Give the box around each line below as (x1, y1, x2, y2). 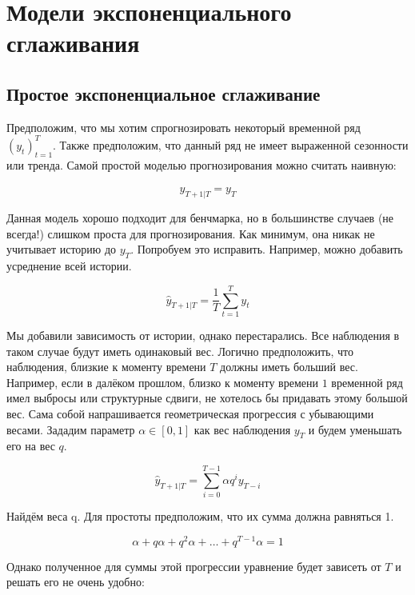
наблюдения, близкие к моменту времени (6, 358, 206, 375)
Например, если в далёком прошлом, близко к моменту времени (6, 373, 318, 390)
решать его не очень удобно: (6, 573, 145, 590)
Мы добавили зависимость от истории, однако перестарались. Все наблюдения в (6, 326, 400, 343)
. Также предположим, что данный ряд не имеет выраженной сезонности (53, 136, 409, 153)
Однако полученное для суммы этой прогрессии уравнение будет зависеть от (6, 557, 381, 574)
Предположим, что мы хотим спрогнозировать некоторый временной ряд (6, 118, 361, 135)
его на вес (6, 437, 55, 454)
